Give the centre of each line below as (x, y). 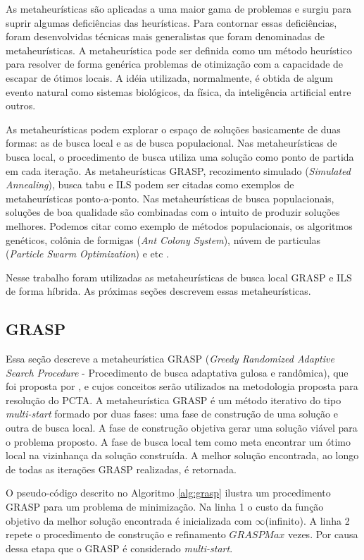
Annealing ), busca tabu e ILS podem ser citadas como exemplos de (150, 184)
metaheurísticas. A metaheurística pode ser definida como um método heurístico (179, 50)
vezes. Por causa (323, 534)
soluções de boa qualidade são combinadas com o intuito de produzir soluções (173, 212)
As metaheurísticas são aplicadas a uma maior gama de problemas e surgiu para (179, 8)
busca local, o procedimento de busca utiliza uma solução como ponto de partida (180, 156)
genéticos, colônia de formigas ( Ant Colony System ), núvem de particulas (163, 239)
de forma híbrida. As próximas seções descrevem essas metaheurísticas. (158, 291)
